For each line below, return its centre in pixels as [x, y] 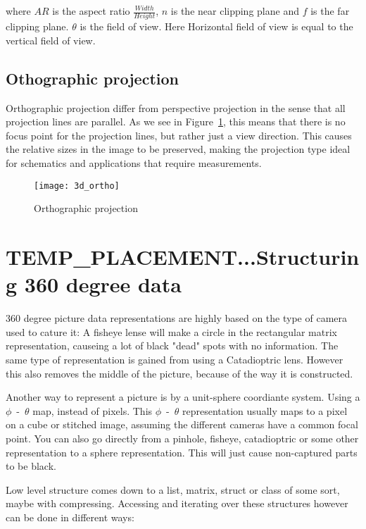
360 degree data [103, 284]
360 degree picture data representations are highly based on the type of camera [177, 318]
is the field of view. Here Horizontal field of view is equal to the [216, 26]
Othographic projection [92, 78]
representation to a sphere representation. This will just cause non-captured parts [182, 452]
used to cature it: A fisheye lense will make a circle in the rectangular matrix [171, 331]
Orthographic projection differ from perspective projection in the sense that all [176, 107]
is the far [330, 11]
